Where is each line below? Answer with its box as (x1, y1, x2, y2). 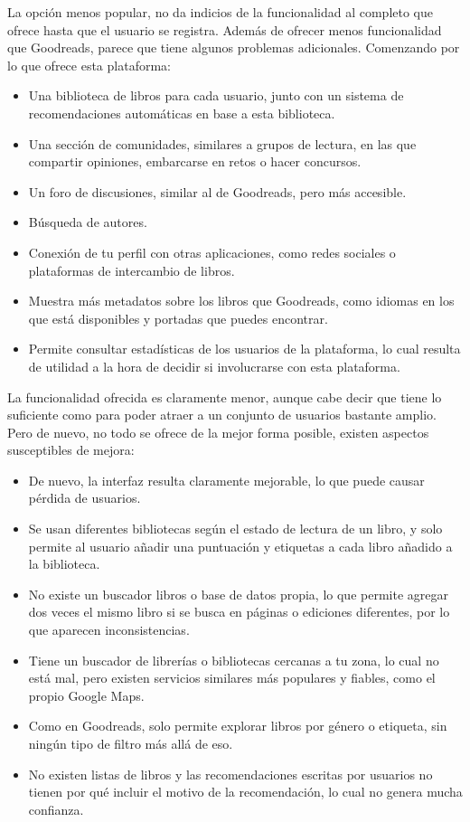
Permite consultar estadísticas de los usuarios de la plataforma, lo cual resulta (28, 339, 461, 358)
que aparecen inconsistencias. (28, 620, 190, 639)
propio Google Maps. (28, 685, 145, 704)
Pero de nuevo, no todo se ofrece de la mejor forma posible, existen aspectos (7, 422, 429, 441)
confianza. (28, 799, 84, 818)
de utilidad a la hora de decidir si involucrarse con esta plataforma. (28, 356, 400, 375)
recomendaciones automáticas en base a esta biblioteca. (28, 103, 335, 122)
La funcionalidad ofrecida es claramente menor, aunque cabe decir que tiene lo (7, 387, 442, 406)
